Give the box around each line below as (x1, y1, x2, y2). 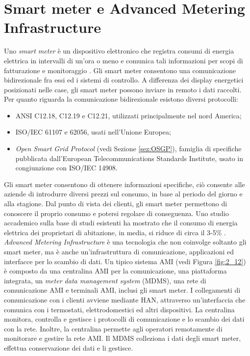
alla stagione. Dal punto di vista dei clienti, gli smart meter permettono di (4, 198, 227, 209)
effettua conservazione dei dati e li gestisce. (4, 342, 133, 353)
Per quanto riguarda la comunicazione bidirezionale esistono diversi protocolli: (4, 94, 238, 104)
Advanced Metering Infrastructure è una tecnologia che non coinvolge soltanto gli (4, 237, 247, 247)
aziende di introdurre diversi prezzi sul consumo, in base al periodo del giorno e (4, 189, 243, 199)
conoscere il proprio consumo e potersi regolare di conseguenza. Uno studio (4, 208, 229, 218)
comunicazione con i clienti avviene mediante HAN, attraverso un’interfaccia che (4, 294, 246, 304)
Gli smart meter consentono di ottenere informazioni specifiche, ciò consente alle (4, 179, 245, 189)
